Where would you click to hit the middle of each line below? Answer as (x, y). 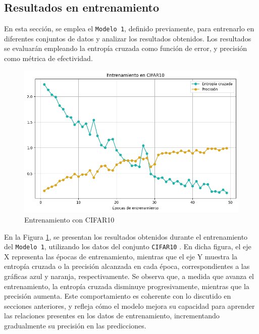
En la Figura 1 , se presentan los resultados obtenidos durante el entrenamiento (126, 236)
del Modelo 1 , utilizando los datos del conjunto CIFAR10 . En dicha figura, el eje (128, 246)
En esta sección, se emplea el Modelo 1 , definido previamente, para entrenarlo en (129, 29)
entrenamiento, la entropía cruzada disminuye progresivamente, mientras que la (127, 286)
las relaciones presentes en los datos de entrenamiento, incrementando (112, 316)
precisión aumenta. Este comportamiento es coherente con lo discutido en (118, 296)
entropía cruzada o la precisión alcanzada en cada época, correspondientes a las (127, 266)
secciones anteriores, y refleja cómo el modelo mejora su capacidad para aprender (129, 305)
